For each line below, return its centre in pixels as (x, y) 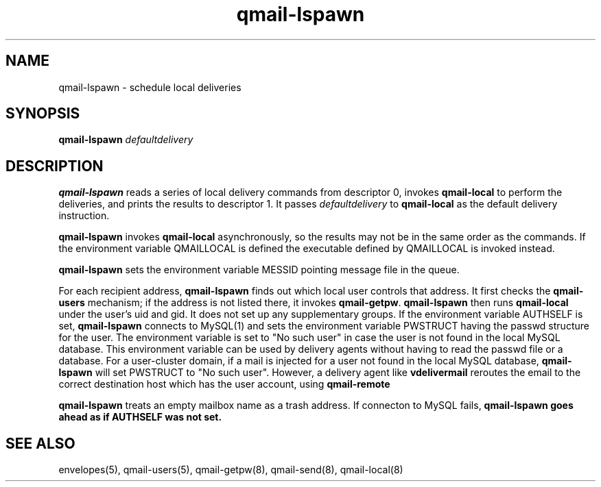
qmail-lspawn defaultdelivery (126, 140)
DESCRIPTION (55, 166)
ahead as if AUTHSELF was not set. (140, 417)
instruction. (84, 216)
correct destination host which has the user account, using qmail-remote (224, 384)
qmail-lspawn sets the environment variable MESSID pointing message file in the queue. (259, 270)
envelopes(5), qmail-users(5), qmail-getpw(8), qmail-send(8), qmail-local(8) (231, 470)
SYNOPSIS (43, 114)
